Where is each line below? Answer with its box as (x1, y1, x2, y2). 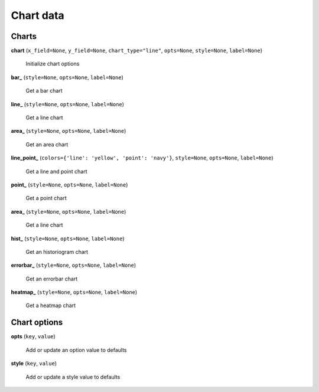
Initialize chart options (25, 60, 80, 67)
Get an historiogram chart (25, 248, 89, 255)
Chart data (11, 9, 64, 22)
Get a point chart (25, 195, 67, 202)
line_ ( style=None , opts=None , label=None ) (11, 100, 124, 107)
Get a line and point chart (25, 168, 88, 175)
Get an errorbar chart (25, 275, 78, 282)
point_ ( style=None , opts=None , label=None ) (11, 181, 128, 188)
